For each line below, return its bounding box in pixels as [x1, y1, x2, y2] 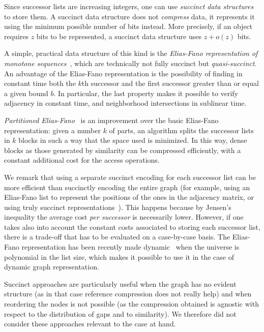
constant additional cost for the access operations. [4, 155, 160, 165]
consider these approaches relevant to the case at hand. [4, 318, 176, 329]
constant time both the [4, 78, 76, 88]
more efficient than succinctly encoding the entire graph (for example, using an [4, 182, 250, 192]
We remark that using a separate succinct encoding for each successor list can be [4, 171, 256, 182]
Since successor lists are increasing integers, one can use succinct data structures [4, 1, 254, 11]
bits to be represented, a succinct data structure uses [36, 31, 201, 41]
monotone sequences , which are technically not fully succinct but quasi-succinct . [4, 57, 257, 68]
